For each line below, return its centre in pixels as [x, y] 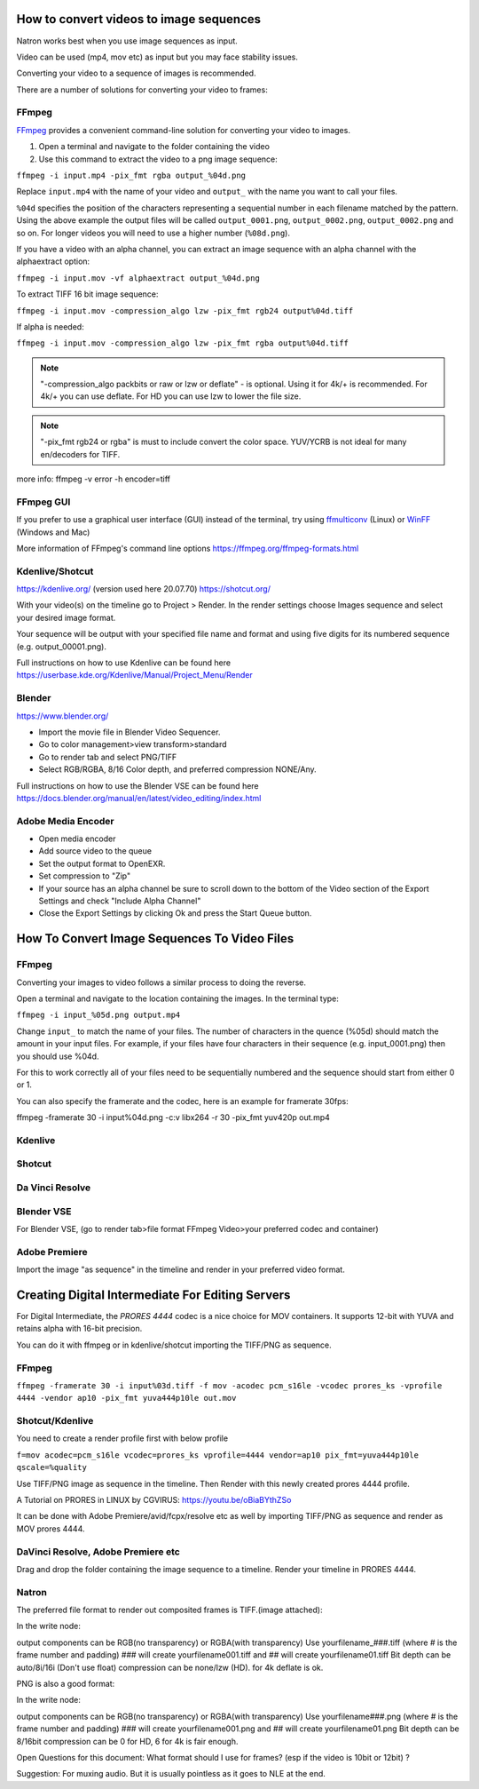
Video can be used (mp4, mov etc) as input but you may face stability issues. [157, 57]
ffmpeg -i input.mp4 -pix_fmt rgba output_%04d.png [131, 175]
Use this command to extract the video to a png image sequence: [158, 159]
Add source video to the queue [95, 851]
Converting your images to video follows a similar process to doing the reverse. [161, 982]
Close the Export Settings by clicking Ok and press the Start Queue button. [175, 913]
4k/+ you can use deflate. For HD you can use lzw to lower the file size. [171, 396]
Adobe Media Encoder [65, 821]
